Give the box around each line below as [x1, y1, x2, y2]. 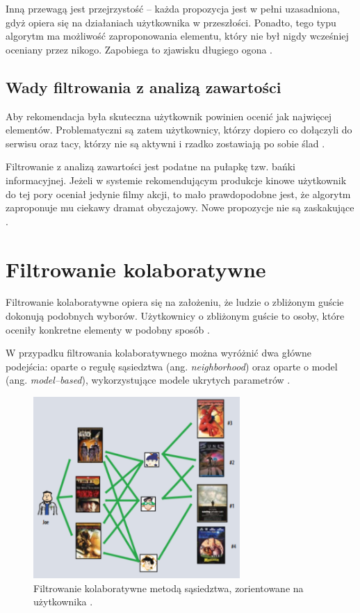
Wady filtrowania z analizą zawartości [6, 76, 281, 97]
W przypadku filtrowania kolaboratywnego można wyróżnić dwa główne [6, 345, 312, 360]
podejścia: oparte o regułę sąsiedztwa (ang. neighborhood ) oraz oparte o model [6, 359, 338, 373]
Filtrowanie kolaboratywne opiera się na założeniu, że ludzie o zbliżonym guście [6, 295, 344, 309]
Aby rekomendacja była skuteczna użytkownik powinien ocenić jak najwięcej [6, 108, 332, 123]
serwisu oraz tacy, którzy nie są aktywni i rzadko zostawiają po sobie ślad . [6, 136, 325, 150]
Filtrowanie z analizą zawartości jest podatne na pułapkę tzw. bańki [6, 159, 295, 174]
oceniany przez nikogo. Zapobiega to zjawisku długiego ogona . [6, 42, 273, 56]
